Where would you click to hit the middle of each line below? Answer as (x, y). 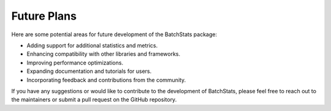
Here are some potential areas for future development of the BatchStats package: (114, 34)
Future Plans (44, 16)
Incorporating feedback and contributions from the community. (106, 80)
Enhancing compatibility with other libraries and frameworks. (104, 54)
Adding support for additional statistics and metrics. (92, 45)
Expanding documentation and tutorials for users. (89, 71)
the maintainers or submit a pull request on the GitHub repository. (94, 100)
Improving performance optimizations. (75, 63)
